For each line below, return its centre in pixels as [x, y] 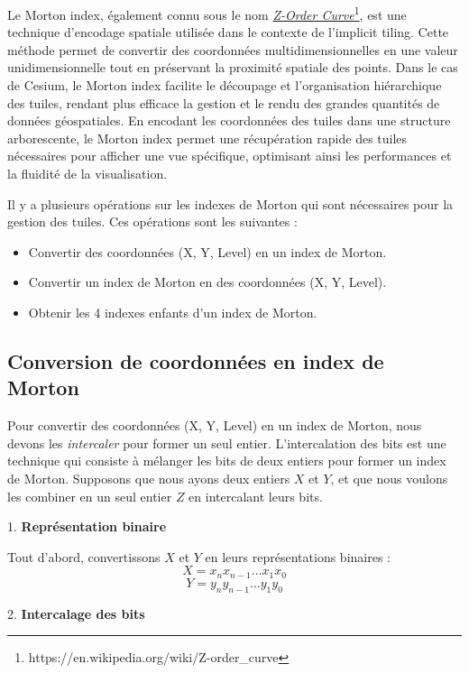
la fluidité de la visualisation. [87, 173]
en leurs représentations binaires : [298, 556]
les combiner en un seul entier [90, 496]
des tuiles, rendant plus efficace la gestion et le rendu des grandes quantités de [224, 102]
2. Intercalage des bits [76, 613]
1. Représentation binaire [87, 526]
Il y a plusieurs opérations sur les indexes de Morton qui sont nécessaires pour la [230, 203]
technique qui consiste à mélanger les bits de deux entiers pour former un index [227, 461]
